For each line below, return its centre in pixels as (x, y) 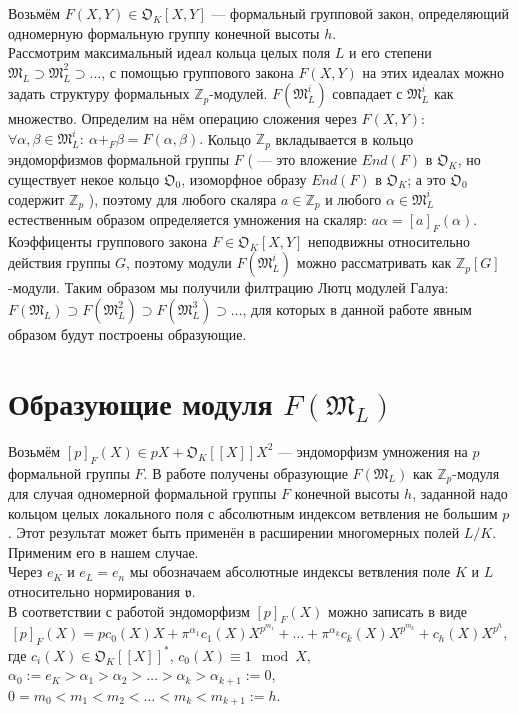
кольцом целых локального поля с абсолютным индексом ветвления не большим (253, 512)
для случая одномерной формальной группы (142, 493)
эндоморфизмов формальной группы (119, 158)
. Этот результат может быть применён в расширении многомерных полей (234, 532)
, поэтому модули (179, 262)
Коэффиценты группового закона (108, 240)
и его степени (390, 52)
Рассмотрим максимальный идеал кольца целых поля (169, 52)
